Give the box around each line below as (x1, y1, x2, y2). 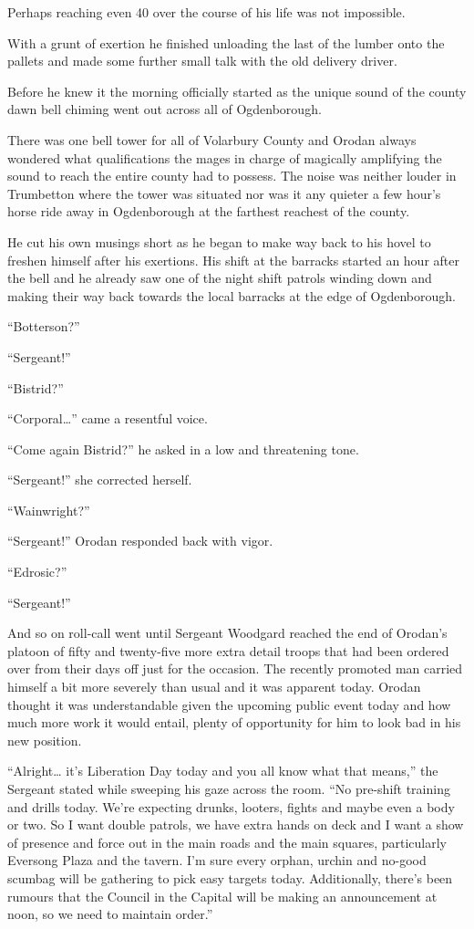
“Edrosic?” (7, 562, 67, 581)
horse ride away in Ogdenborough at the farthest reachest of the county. (7, 202, 410, 221)
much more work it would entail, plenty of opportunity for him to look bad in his (7, 713, 461, 732)
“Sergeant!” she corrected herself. (7, 470, 192, 489)
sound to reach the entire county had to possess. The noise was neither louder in (7, 166, 457, 185)
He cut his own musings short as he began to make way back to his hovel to (7, 232, 431, 251)
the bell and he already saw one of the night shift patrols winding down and (7, 268, 432, 287)
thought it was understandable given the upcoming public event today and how (7, 694, 451, 714)
